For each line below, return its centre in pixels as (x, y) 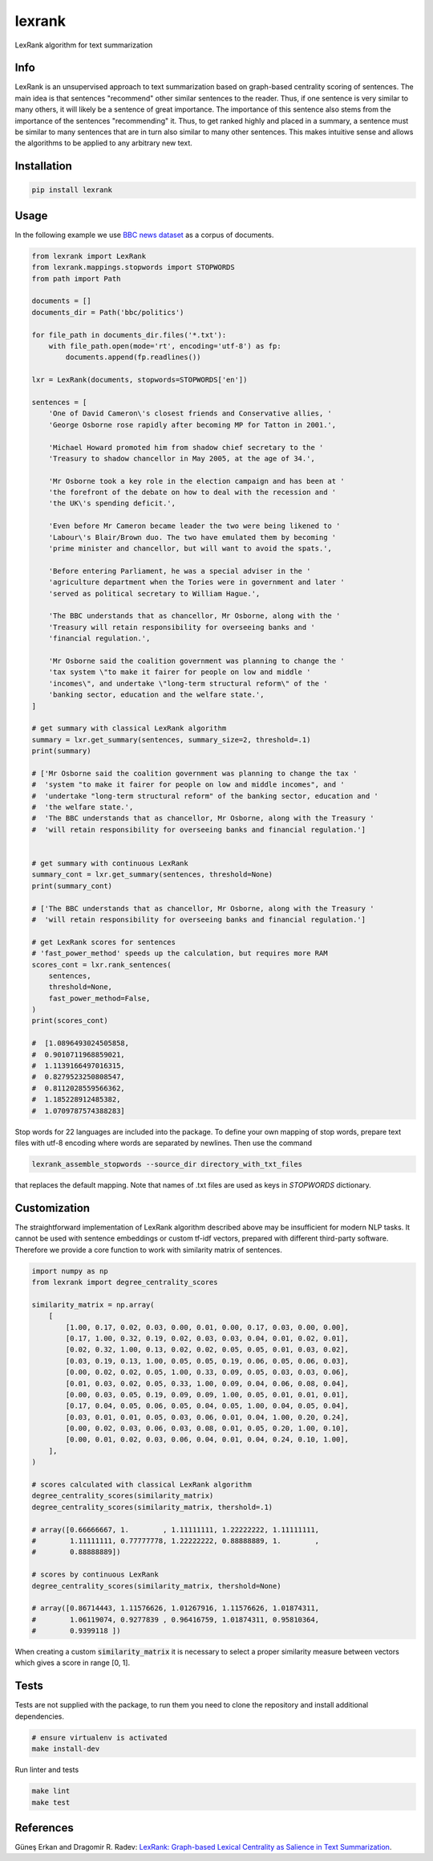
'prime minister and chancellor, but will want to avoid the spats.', (190, 549)
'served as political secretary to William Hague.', (154, 593)
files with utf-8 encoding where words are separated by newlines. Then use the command (164, 1143)
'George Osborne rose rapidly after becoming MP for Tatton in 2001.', (192, 425)
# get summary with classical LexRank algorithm (129, 728)
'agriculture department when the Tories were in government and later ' (196, 582)
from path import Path (76, 278)
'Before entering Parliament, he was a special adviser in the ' (180, 571)
